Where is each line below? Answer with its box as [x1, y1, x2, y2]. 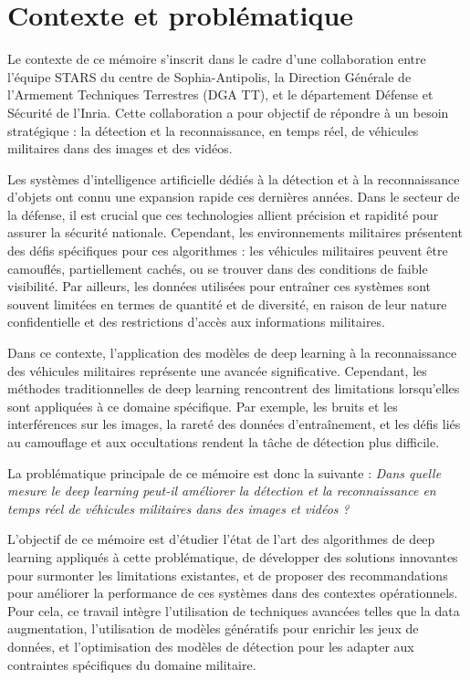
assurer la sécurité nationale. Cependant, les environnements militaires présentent [7, 223, 463, 242]
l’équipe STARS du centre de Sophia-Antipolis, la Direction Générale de [7, 67, 412, 86]
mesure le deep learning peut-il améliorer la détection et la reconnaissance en [7, 481, 436, 500]
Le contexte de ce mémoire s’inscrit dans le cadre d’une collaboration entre [7, 49, 426, 68]
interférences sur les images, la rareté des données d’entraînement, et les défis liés [7, 414, 461, 434]
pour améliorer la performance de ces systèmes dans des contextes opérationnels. [7, 583, 458, 602]
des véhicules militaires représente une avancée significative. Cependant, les [7, 361, 427, 380]
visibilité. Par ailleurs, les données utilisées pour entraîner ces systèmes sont [7, 277, 431, 296]
